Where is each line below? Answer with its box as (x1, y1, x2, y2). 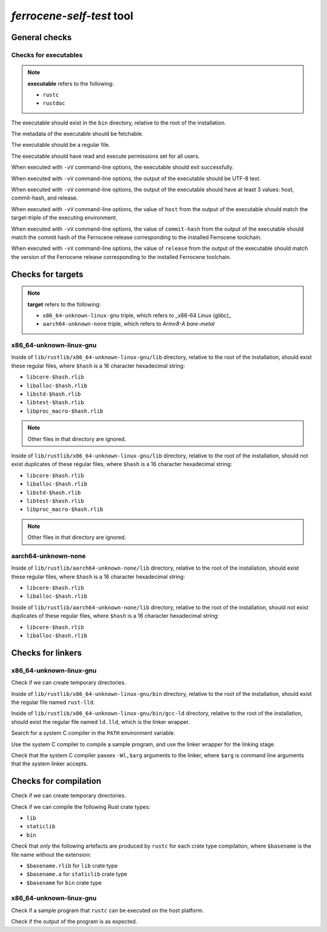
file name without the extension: (11, 851, 91, 858)
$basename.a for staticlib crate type (26, 871, 127, 878)
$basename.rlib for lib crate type (26, 862, 118, 869)
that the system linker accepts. (11, 760, 88, 768)
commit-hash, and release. (11, 194, 78, 201)
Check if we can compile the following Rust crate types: (11, 803, 151, 810)
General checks (11, 32, 72, 42)
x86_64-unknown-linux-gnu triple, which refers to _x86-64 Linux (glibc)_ (42, 311, 231, 319)
